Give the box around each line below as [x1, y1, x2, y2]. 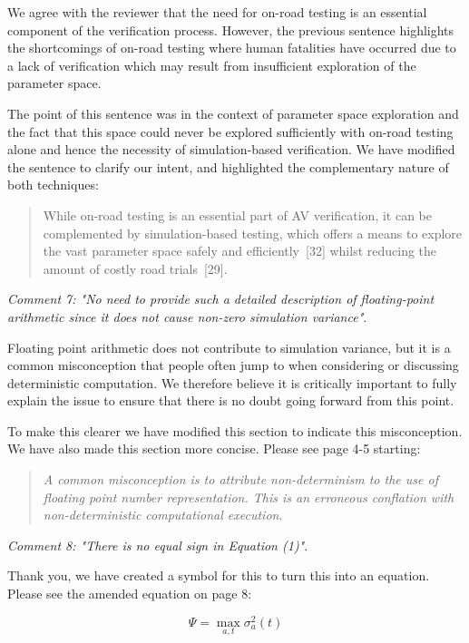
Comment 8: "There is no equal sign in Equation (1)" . [7, 535, 308, 554]
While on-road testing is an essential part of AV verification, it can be [43, 205, 432, 224]
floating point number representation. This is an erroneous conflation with [43, 487, 454, 506]
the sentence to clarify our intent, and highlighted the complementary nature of [7, 157, 449, 176]
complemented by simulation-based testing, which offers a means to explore [43, 223, 463, 242]
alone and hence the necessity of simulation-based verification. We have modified [7, 140, 455, 159]
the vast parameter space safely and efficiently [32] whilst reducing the [43, 241, 437, 260]
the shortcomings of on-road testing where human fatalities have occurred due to [7, 38, 456, 57]
